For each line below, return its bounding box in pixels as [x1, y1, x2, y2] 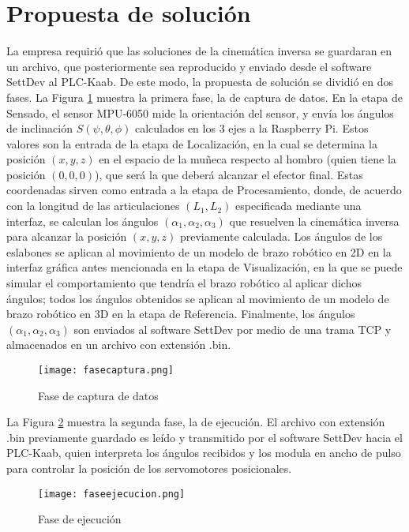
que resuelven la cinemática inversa [229, 212, 400, 229]
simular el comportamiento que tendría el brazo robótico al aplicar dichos [6, 275, 362, 291]
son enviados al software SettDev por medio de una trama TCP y [73, 320, 392, 337]
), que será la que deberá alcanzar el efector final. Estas [95, 166, 363, 182]
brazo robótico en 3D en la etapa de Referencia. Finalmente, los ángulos [6, 305, 355, 322]
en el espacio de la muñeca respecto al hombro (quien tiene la [99, 151, 396, 167]
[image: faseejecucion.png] [38, 488, 186, 500]
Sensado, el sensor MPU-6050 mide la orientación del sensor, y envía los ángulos [6, 104, 394, 121]
